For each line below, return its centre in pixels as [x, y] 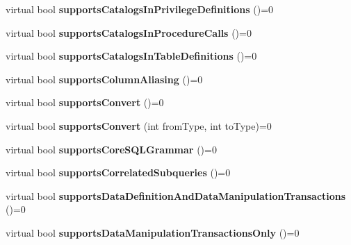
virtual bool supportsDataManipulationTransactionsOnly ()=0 [153, 232]
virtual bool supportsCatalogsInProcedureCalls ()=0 [129, 32]
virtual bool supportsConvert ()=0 [85, 102]
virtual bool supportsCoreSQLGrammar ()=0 [111, 149]
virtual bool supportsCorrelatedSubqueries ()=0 [118, 172]
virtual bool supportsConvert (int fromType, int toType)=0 [139, 125]
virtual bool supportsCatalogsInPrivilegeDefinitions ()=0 [140, 9]
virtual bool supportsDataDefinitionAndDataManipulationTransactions [176, 195]
